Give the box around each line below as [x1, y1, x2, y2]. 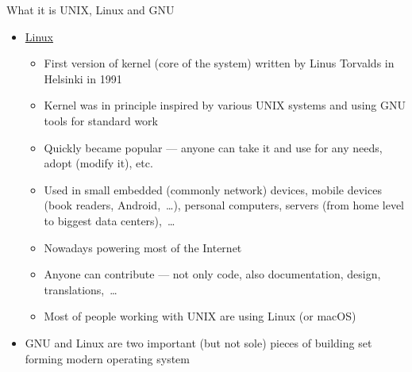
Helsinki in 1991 [44, 70, 122, 86]
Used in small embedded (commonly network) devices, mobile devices [44, 181, 382, 198]
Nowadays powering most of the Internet [44, 239, 242, 255]
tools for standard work [44, 112, 158, 128]
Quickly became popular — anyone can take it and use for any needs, [44, 139, 383, 155]
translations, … [44, 281, 117, 297]
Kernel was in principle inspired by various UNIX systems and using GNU [44, 97, 406, 113]
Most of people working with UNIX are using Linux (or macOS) [44, 308, 356, 324]
